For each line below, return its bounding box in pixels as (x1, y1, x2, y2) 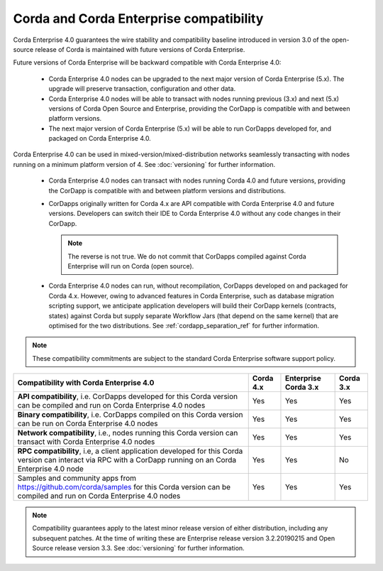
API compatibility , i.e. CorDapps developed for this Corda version (17, 391, 238, 401)
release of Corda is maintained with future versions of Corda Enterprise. (35, 45, 245, 53)
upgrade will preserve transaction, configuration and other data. (48, 85, 236, 93)
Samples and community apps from (17, 473, 137, 483)
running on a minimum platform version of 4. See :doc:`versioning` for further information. (13, 160, 276, 168)
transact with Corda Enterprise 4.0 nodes (17, 437, 155, 447)
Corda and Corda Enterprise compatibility (13, 11, 264, 26)
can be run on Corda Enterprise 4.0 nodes (17, 419, 158, 429)
